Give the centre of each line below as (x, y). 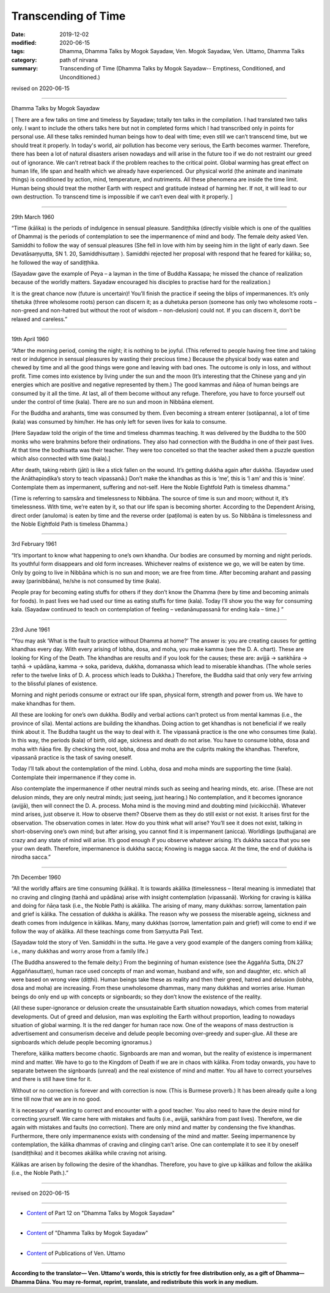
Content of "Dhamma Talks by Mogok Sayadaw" (87, 1233)
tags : (18, 51)
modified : (24, 42)
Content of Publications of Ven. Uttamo (76, 1253)
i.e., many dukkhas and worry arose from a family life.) (80, 951)
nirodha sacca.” (31, 857)
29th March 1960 (33, 217)
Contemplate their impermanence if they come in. (74, 777)
